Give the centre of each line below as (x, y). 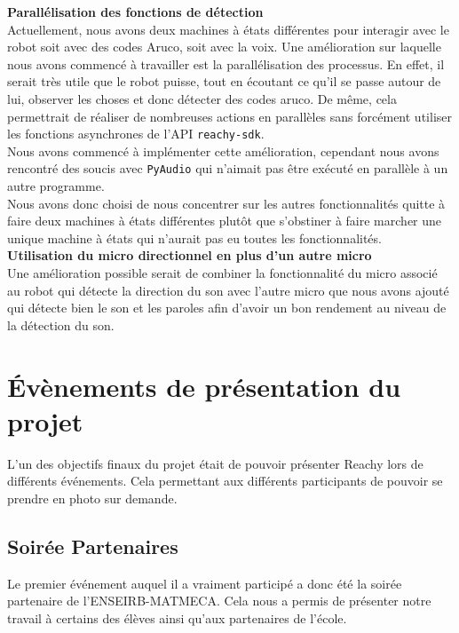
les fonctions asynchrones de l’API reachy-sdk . (136, 134)
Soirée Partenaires (93, 546)
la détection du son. (61, 324)
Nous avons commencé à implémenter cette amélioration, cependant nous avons (223, 150)
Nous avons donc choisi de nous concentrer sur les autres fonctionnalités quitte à (226, 203)
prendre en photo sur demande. (92, 498)
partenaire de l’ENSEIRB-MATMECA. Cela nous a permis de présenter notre (219, 601)
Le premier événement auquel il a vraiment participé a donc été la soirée (205, 583)
